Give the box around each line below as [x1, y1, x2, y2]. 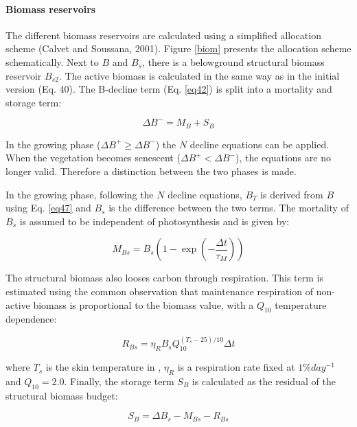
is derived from [260, 187, 323, 201]
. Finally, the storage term [64, 373, 174, 388]
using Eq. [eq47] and [5, 200, 91, 215]
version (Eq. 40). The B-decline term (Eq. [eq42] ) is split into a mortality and [5, 82, 332, 96]
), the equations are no [235, 150, 331, 165]
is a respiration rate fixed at [177, 360, 295, 374]
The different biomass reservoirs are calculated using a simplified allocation [5, 27, 321, 42]
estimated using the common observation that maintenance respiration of [5, 284, 314, 298]
